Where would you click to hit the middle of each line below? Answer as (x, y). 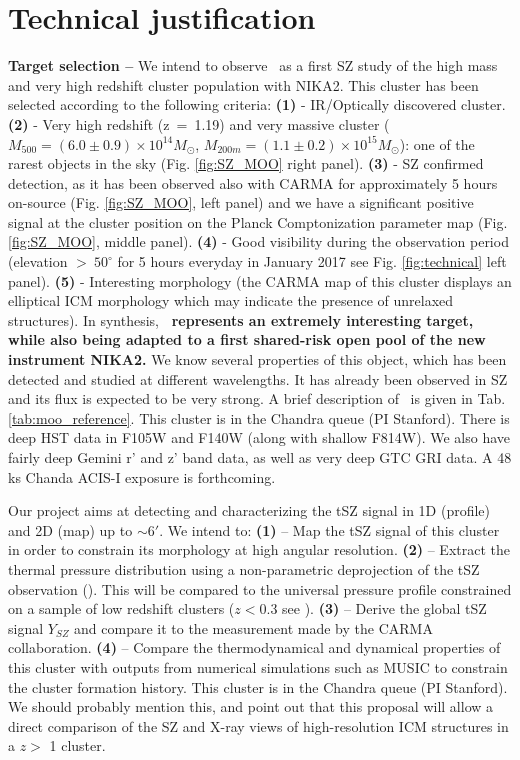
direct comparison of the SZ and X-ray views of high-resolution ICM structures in (258, 725)
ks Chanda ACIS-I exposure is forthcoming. (142, 476)
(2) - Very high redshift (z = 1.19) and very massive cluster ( (199, 123)
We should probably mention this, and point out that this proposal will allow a (251, 706)
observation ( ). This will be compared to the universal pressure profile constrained (260, 588)
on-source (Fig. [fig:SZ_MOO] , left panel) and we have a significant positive (241, 202)
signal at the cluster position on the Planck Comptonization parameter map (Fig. (258, 221)
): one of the (437, 143)
